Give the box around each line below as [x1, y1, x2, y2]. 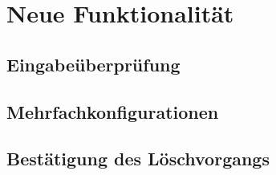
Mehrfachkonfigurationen [6, 99, 219, 124]
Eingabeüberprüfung [6, 51, 181, 76]
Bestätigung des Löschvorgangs [6, 146, 270, 171]
